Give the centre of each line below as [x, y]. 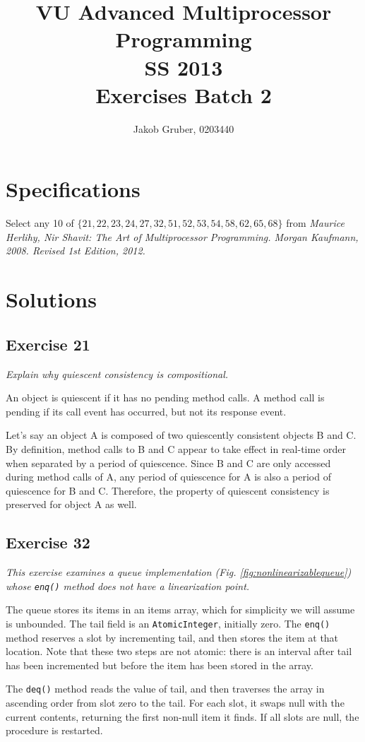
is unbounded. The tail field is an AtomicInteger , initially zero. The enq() [168, 623]
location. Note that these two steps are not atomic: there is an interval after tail [179, 651]
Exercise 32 [48, 542]
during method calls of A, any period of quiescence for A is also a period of [168, 477]
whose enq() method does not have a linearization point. [128, 585]
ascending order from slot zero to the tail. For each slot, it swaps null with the [175, 703]
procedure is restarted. [54, 730]
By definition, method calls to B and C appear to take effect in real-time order [176, 448]
